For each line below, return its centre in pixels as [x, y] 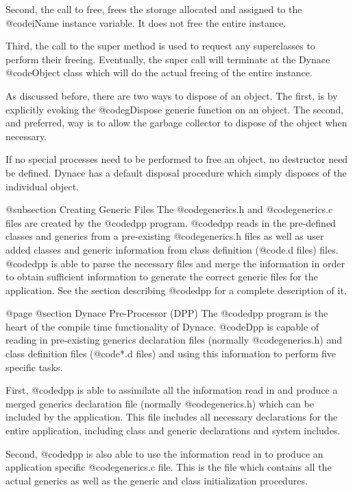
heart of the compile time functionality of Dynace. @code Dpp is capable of [162, 326]
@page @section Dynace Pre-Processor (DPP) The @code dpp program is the [167, 313]
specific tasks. [34, 367]
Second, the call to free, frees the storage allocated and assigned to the [154, 9]
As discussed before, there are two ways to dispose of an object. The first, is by [172, 95]
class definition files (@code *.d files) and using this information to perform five [171, 354]
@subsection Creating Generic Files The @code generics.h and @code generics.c [169, 209]
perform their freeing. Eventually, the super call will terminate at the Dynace [168, 59]
